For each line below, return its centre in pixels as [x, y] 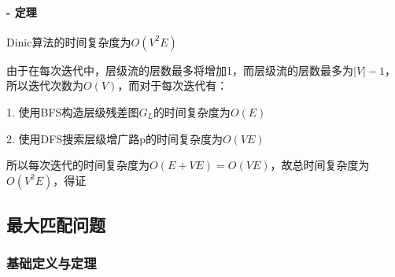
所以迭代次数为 [45, 85]
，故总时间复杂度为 [320, 165]
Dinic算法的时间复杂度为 [69, 41]
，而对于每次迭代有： [173, 85]
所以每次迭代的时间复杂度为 [78, 165]
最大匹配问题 [56, 225]
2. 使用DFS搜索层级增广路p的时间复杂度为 [114, 138]
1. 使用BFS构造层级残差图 [73, 111]
